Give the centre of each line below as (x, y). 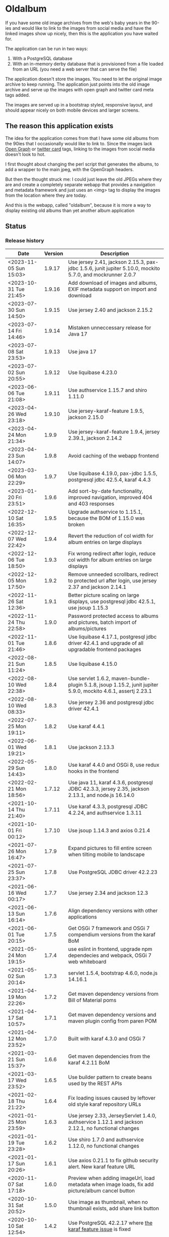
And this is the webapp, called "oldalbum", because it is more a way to (78, 205)
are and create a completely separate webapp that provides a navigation (80, 184)
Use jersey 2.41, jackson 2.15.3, (106, 262)
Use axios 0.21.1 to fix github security (113, 1160)
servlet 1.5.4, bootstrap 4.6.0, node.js (113, 973)
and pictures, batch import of (102, 622)
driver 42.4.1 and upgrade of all (106, 643)
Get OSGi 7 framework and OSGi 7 (109, 928)
